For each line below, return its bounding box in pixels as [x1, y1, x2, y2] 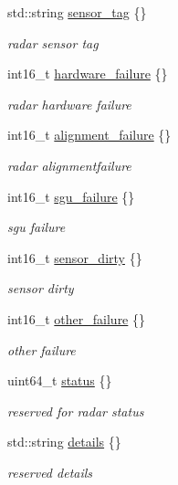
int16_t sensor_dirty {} [7, 248, 142, 267]
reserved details [7, 462, 93, 481]
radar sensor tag [7, 33, 99, 52]
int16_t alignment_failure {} [7, 125, 172, 144]
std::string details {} [7, 432, 121, 451]
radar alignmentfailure [7, 155, 131, 174]
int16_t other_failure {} [7, 309, 146, 328]
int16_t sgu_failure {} [7, 186, 135, 206]
